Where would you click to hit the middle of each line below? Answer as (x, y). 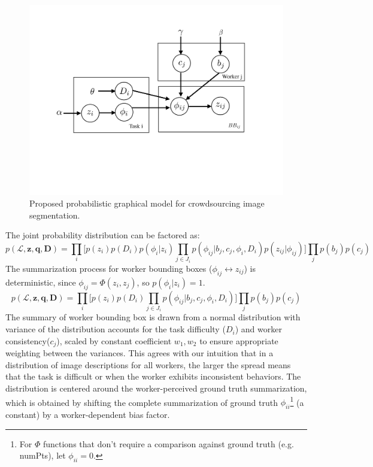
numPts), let (43, 455)
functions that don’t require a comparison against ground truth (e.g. (168, 443)
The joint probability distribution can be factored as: (103, 235)
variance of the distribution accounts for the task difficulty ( (116, 329)
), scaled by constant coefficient (114, 340)
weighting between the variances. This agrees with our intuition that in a (140, 353)
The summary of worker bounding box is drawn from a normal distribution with (153, 317)
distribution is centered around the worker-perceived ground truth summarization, (156, 388)
